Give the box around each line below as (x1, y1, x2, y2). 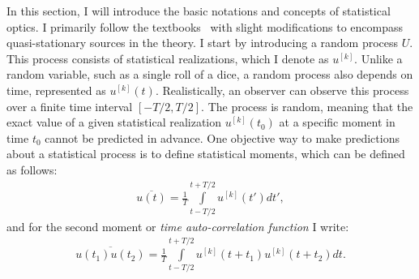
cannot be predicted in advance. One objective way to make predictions (45, 129, 400, 146)
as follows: (6, 161, 58, 178)
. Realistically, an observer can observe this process (155, 81, 409, 98)
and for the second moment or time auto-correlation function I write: (6, 217, 349, 234)
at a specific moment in (279, 114, 395, 131)
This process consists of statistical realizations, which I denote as (6, 49, 329, 67)
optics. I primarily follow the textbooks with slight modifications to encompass (6, 18, 403, 35)
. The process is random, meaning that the (201, 97, 413, 114)
